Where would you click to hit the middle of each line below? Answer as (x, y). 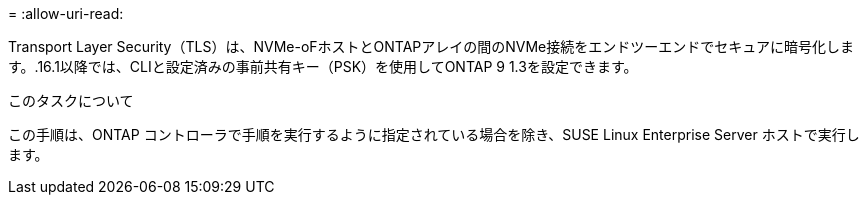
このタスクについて (71, 100)
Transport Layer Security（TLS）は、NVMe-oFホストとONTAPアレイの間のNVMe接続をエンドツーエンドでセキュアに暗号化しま (431, 46)
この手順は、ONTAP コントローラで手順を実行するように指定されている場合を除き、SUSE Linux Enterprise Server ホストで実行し (434, 134)
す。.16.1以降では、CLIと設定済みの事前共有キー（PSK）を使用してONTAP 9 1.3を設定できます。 (323, 66)
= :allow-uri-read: (66, 13)
